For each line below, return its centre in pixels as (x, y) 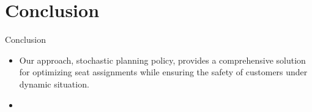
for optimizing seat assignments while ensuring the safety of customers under (163, 72)
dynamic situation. (54, 84)
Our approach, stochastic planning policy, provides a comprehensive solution (162, 60)
